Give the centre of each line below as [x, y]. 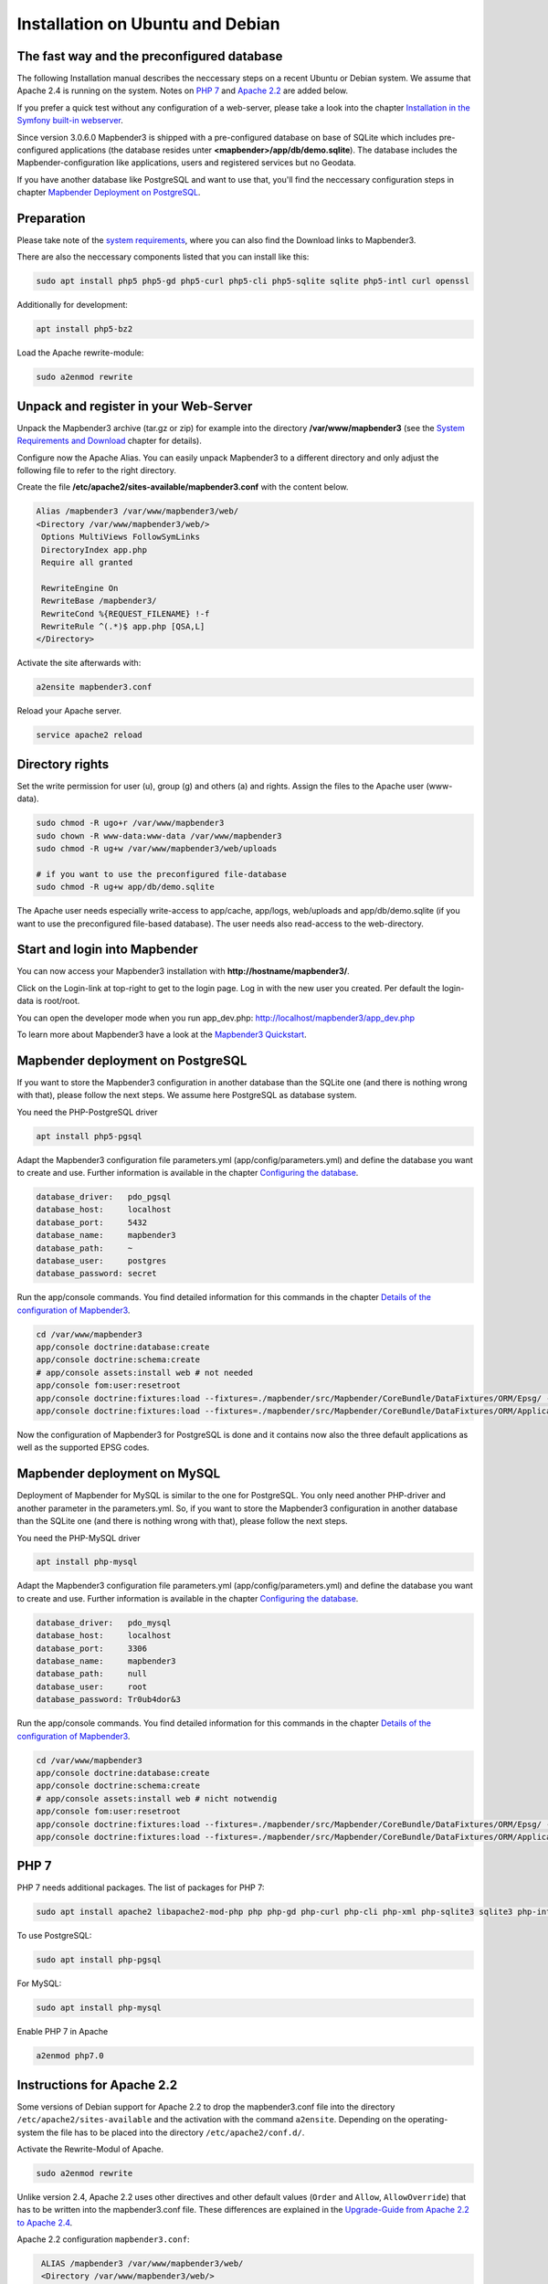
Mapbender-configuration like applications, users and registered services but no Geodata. [186, 163]
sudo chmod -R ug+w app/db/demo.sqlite [125, 887]
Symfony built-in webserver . [70, 121]
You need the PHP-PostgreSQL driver [88, 1112]
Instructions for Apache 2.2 [97, 2084]
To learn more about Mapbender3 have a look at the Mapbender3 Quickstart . [162, 1034]
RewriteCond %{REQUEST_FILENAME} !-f [126, 613]
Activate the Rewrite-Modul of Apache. [90, 2149]
